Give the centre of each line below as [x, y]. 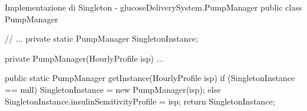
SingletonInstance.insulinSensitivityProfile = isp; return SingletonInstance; [140, 101]
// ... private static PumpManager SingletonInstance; [101, 38]
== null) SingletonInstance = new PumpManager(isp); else [113, 89]
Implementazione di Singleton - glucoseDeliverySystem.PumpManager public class [153, 7]
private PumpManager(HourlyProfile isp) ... [84, 58]
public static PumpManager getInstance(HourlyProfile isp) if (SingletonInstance [150, 78]
